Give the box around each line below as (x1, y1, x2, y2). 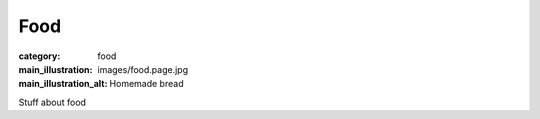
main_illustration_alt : (18, 78, 108, 90)
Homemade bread (109, 78, 184, 90)
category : (18, 50, 61, 62)
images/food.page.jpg (97, 63, 189, 75)
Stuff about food (18, 96, 87, 108)
